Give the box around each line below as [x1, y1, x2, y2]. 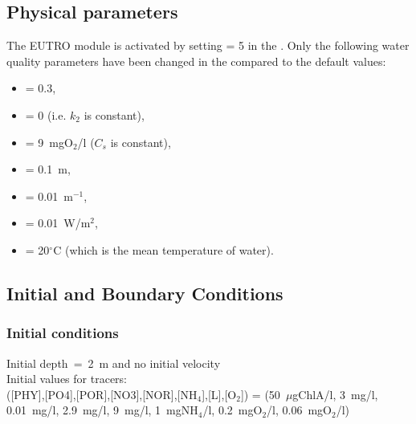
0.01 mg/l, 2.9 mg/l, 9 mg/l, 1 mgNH [6, 402, 198, 418]
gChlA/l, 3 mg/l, [292, 385, 378, 402]
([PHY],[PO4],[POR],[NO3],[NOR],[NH [6, 385, 198, 402]
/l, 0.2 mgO [202, 402, 263, 418]
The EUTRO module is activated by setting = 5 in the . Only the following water [6, 37, 410, 54]
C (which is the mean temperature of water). [53, 241, 274, 258]
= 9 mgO [25, 133, 73, 150]
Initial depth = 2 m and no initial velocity [6, 354, 221, 371]
